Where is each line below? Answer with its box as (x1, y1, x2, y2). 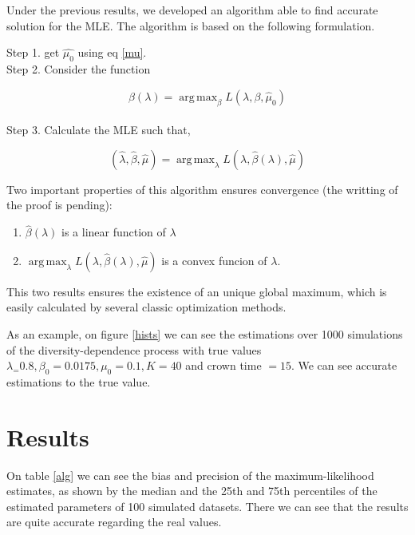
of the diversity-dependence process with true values (6, 341, 262, 358)
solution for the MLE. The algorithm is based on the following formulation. (6, 17, 375, 34)
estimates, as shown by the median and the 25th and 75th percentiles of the (6, 482, 377, 499)
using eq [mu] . (77, 44, 147, 61)
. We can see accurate (290, 357, 397, 374)
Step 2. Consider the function (6, 60, 151, 77)
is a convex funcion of (161, 252, 267, 268)
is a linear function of (61, 224, 166, 240)
